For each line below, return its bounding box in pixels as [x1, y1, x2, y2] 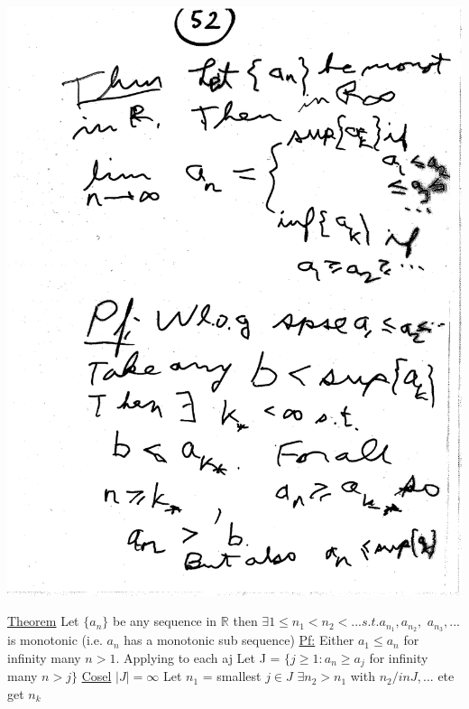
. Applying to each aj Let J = [115, 648, 280, 667]
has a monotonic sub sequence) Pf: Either [124, 630, 354, 649]
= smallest [202, 667, 262, 686]
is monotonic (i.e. [7, 630, 103, 649]
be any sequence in [112, 611, 217, 630]
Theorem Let [7, 611, 79, 630]
